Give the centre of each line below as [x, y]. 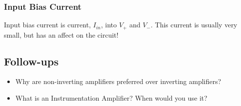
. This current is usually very [194, 25]
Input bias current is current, [48, 25]
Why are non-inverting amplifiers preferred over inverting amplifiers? [118, 81]
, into [109, 25]
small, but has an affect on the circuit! [61, 34]
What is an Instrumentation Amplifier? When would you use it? [111, 98]
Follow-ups [31, 61]
